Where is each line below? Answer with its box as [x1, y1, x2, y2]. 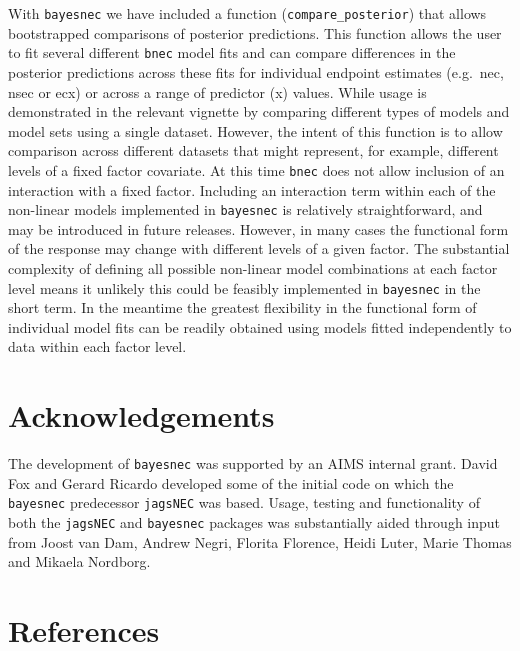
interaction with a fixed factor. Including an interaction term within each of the [8, 179, 496, 200]
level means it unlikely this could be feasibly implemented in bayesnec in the [8, 277, 481, 298]
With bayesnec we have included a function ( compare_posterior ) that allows [8, 3, 487, 23]
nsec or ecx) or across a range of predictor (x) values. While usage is [8, 81, 427, 102]
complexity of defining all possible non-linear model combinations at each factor [8, 257, 498, 278]
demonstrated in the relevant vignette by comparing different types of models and [8, 101, 510, 122]
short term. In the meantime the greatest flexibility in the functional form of [8, 297, 477, 318]
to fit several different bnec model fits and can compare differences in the [8, 42, 456, 63]
